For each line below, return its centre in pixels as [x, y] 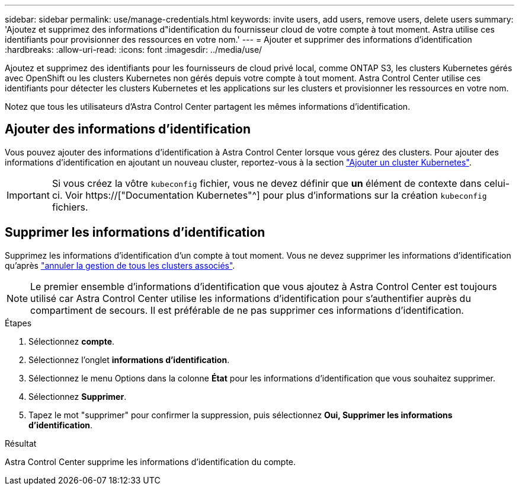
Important [28, 195]
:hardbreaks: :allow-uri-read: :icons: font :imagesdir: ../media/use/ [134, 50]
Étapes [18, 323]
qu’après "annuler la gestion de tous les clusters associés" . [120, 265]
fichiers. [70, 207]
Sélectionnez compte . [72, 341]
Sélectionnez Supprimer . [78, 396]
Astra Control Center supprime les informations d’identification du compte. [150, 462]
